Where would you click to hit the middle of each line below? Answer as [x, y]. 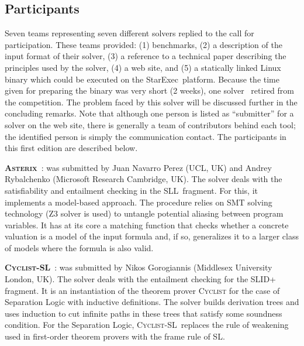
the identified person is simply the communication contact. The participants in [146, 136]
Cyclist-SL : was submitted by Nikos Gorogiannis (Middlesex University [139, 267]
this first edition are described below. [71, 148]
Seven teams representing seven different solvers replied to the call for [129, 33]
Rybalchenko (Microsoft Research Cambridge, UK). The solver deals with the [144, 179]
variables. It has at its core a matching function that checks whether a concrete [147, 225]
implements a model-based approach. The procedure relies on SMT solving [139, 202]
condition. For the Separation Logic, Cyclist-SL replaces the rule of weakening [147, 325]
